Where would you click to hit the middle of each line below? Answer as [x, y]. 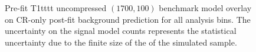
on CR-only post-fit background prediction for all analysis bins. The [128, 19]
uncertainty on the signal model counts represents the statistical [121, 31]
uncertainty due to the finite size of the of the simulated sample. [121, 42]
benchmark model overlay [205, 8]
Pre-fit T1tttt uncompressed [56, 8]
